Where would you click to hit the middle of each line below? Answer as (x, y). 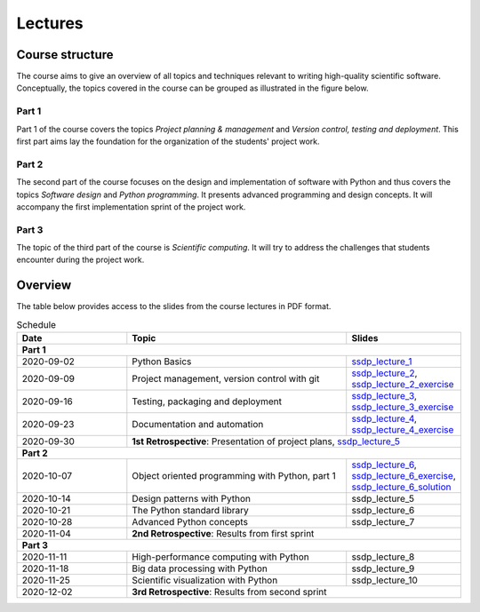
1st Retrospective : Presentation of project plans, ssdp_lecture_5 (266, 441)
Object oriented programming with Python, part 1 (234, 476)
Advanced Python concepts (190, 522)
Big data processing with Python (200, 568)
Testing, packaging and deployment (207, 401)
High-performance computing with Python (221, 557)
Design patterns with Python (191, 499)
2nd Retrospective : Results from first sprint (223, 534)
